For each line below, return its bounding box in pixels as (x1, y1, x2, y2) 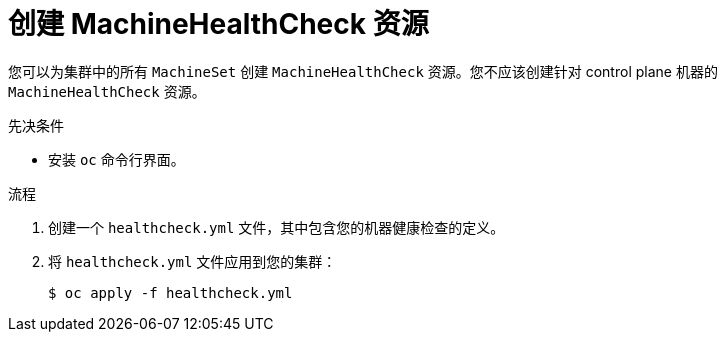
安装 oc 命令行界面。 (48, 150, 185, 168)
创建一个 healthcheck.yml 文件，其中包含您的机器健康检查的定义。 (48, 218, 505, 236)
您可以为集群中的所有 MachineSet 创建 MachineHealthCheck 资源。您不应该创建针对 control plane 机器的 (8, 62, 718, 80)
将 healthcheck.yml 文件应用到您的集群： (48, 252, 337, 270)
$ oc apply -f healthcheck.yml (48, 284, 293, 301)
